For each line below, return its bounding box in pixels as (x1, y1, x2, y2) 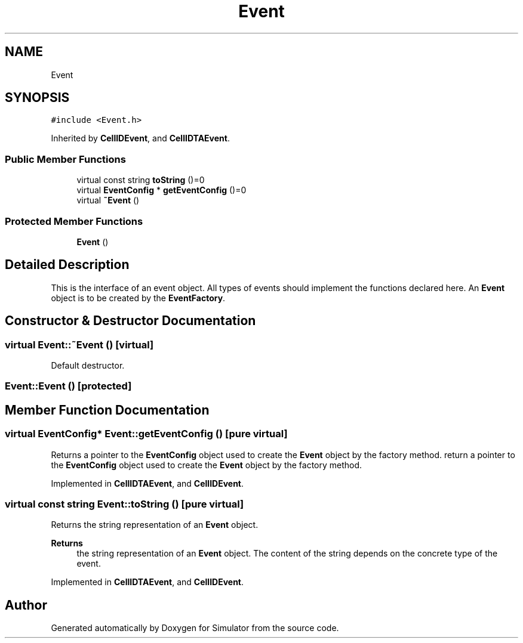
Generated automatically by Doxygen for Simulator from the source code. (51, 623, 339, 633)
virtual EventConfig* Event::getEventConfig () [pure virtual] (5, 428, 288, 440)
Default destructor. (51, 360, 125, 370)
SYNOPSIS (5, 90, 70, 106)
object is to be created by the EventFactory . (51, 292, 226, 303)
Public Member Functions (5, 153, 126, 165)
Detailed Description (5, 257, 130, 273)
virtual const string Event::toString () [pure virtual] (5, 497, 244, 510)
